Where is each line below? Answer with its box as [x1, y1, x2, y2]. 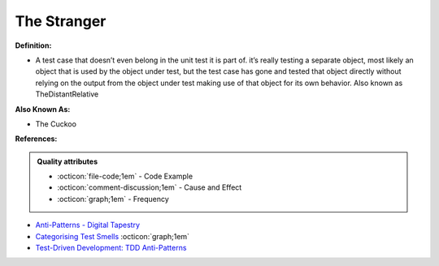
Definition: [15, 41, 52, 50]
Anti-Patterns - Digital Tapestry [35, 220, 141, 230]
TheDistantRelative [35, 89, 99, 99]
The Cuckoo [35, 118, 77, 129]
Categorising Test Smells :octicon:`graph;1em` [35, 231, 190, 241]
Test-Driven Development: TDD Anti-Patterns [35, 243, 187, 253]
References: [15, 134, 58, 144]
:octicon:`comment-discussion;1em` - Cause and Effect [57, 182, 242, 192]
